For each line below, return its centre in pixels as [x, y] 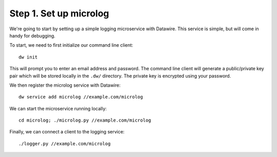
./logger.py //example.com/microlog [65, 143]
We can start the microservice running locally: [58, 108]
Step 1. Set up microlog [60, 13]
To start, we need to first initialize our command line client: [71, 45]
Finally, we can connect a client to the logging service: [67, 132]
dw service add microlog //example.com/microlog [81, 97]
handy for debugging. [33, 35]
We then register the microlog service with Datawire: [65, 85]
